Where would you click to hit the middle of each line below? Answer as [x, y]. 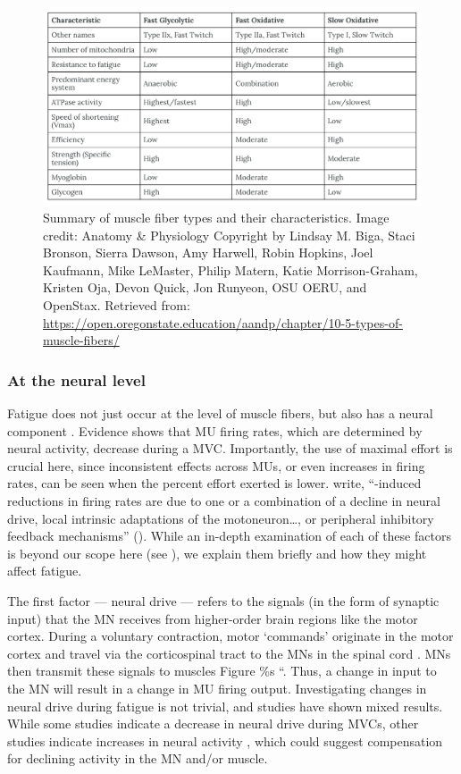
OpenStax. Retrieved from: [117, 305]
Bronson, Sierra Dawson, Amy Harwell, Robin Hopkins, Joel [208, 252]
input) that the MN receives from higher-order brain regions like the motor [213, 618]
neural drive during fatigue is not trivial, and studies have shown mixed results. [225, 706]
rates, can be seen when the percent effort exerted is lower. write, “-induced [214, 483]
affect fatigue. [45, 571]
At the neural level [76, 379]
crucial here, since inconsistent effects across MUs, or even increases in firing [216, 465]
